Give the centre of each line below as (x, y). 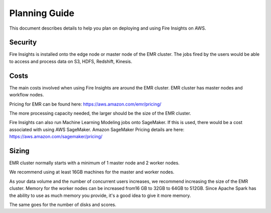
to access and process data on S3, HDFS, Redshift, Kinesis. (71, 61)
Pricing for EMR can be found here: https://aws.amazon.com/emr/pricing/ (85, 104)
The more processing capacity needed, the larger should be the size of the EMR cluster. (100, 113)
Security (23, 42)
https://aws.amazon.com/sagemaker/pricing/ (56, 137)
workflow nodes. (27, 95)
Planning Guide (42, 13)
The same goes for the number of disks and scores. (63, 204)
